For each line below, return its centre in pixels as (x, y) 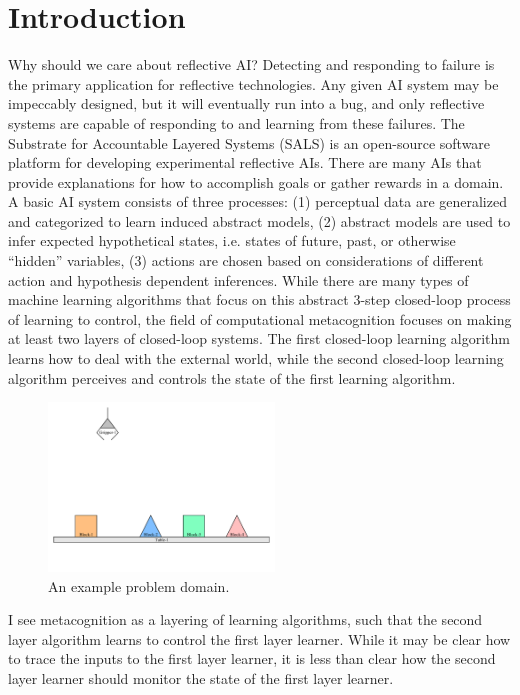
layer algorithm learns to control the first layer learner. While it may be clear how (259, 638)
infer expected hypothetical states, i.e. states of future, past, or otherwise (232, 240)
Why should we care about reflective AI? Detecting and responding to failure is (251, 64)
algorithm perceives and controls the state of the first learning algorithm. (232, 377)
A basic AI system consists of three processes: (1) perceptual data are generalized (257, 201)
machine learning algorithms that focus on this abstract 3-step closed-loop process (259, 299)
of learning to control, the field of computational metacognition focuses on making (260, 318)
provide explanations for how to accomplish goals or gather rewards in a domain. (256, 181)
